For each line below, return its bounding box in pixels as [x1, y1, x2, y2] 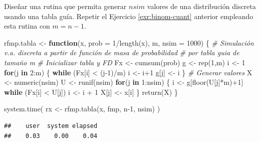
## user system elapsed [4, 122, 98, 129]
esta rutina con [4, 21, 50, 31]
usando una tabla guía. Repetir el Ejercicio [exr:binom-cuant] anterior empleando [4, 11, 253, 21]
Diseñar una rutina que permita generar [4, 1, 127, 11]
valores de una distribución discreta [147, 1, 256, 11]
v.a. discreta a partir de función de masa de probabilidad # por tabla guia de [4, 47, 239, 58]
